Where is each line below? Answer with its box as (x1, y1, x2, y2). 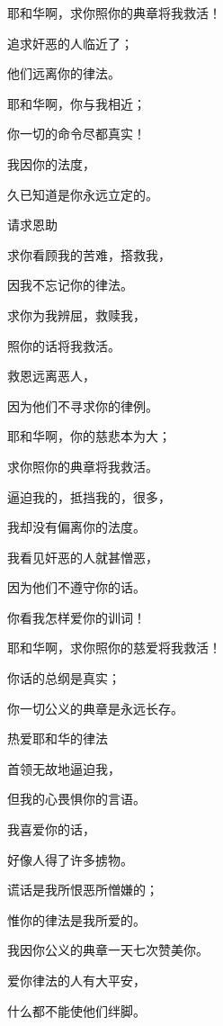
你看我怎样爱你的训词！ (7, 607, 146, 626)
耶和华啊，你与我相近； (7, 94, 146, 112)
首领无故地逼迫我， (7, 759, 120, 778)
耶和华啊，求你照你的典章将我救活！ (7, 4, 221, 22)
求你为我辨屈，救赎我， (7, 305, 146, 324)
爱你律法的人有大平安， (7, 971, 146, 989)
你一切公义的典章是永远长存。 (7, 698, 183, 717)
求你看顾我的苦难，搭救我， (7, 245, 171, 264)
